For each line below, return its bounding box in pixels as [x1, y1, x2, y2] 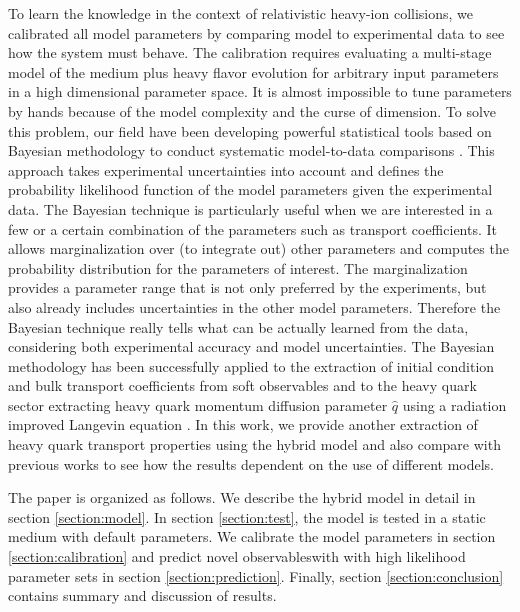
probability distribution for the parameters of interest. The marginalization [8, 257, 468, 278]
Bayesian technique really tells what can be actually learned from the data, [8, 316, 469, 337]
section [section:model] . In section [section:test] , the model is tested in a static [8, 506, 486, 527]
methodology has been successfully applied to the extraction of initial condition [8, 355, 495, 376]
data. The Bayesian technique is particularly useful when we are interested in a [8, 198, 493, 219]
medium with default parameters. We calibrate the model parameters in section [8, 526, 496, 547]
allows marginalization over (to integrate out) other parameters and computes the [8, 238, 509, 259]
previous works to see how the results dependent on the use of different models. [8, 453, 494, 474]
